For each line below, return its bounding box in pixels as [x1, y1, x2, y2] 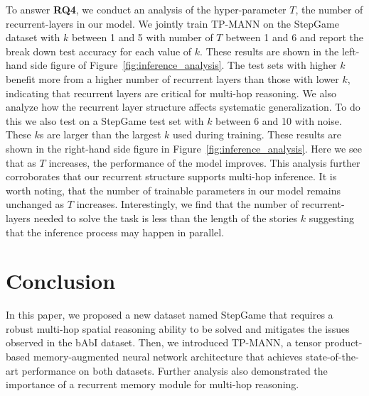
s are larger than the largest [39, 127, 161, 142]
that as [6, 155, 36, 170]
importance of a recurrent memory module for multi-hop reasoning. [6, 377, 299, 392]
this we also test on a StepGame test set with [6, 113, 204, 128]
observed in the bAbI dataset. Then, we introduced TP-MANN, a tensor [6, 335, 322, 350]
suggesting [309, 210, 354, 225]
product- [324, 335, 363, 350]
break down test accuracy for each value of [6, 43, 192, 58]
